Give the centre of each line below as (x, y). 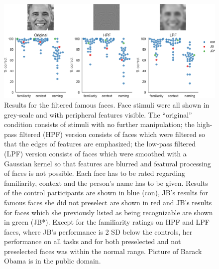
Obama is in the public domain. (53, 261)
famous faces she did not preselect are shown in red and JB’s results (108, 202)
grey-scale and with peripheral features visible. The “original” (98, 114)
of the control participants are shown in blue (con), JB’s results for (106, 193)
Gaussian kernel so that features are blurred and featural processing (108, 163)
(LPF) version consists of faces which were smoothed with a (95, 153)
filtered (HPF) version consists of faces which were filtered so (112, 134)
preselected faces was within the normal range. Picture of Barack (103, 251)
